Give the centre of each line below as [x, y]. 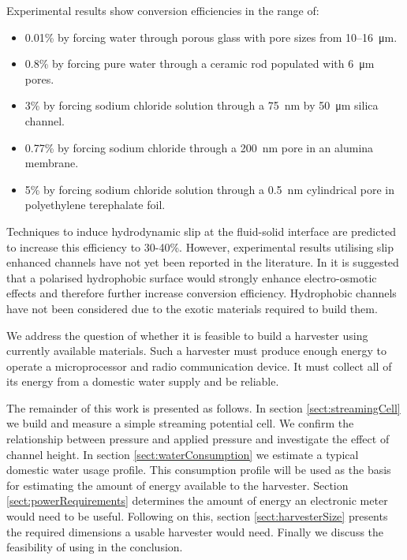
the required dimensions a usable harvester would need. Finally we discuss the [195, 531]
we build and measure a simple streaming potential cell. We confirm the [180, 423]
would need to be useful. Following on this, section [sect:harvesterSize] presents [197, 516]
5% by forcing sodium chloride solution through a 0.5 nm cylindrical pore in [210, 189]
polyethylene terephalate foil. [95, 205]
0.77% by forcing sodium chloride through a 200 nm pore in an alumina [199, 147]
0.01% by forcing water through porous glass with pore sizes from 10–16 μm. [211, 37]
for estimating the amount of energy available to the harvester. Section [177, 485]
